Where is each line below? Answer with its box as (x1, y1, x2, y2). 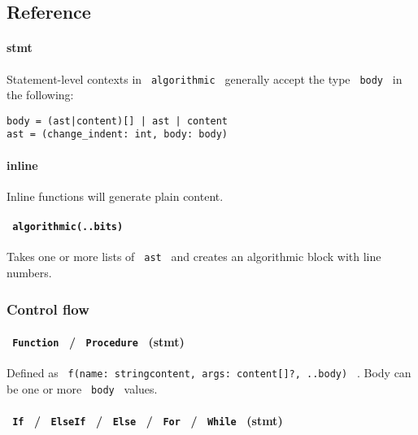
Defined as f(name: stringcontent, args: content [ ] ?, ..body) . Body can (7, 364, 411, 381)
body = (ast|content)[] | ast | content (7, 115, 229, 127)
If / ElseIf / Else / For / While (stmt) (12, 412, 283, 429)
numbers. (7, 264, 52, 281)
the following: (7, 86, 74, 103)
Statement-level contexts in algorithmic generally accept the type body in (7, 70, 403, 87)
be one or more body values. (7, 381, 158, 397)
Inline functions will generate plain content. (7, 187, 224, 204)
